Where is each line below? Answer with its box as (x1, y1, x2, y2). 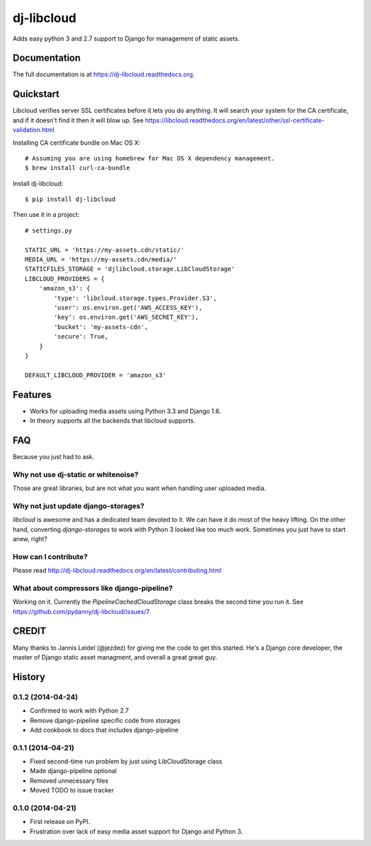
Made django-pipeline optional (30, 767, 117, 775)
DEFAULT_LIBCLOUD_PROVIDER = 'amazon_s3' (25, 371, 166, 379)
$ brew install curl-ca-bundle (25, 164, 131, 172)
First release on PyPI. (30, 818, 91, 826)
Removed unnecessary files (30, 776, 109, 785)
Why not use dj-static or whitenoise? (12, 469, 139, 479)
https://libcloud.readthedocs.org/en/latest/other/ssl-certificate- (145, 116, 325, 124)
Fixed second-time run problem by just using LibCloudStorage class (30, 757, 223, 765)
